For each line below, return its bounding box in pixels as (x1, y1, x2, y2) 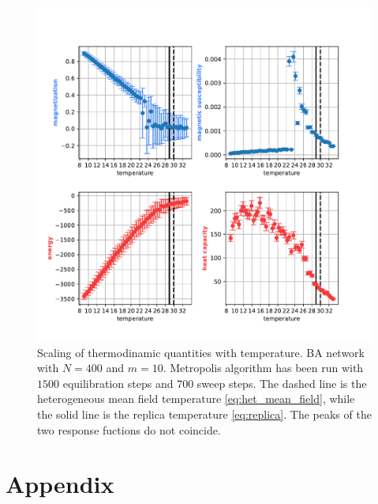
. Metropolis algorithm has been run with (163, 359, 364, 376)
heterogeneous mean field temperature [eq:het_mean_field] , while (37, 390, 355, 407)
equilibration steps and (62, 374, 174, 391)
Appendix (6, 468, 114, 500)
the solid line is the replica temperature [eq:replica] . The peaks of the (37, 405, 372, 422)
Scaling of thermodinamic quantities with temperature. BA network (37, 344, 365, 360)
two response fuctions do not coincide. (37, 421, 221, 438)
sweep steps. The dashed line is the (196, 374, 367, 391)
